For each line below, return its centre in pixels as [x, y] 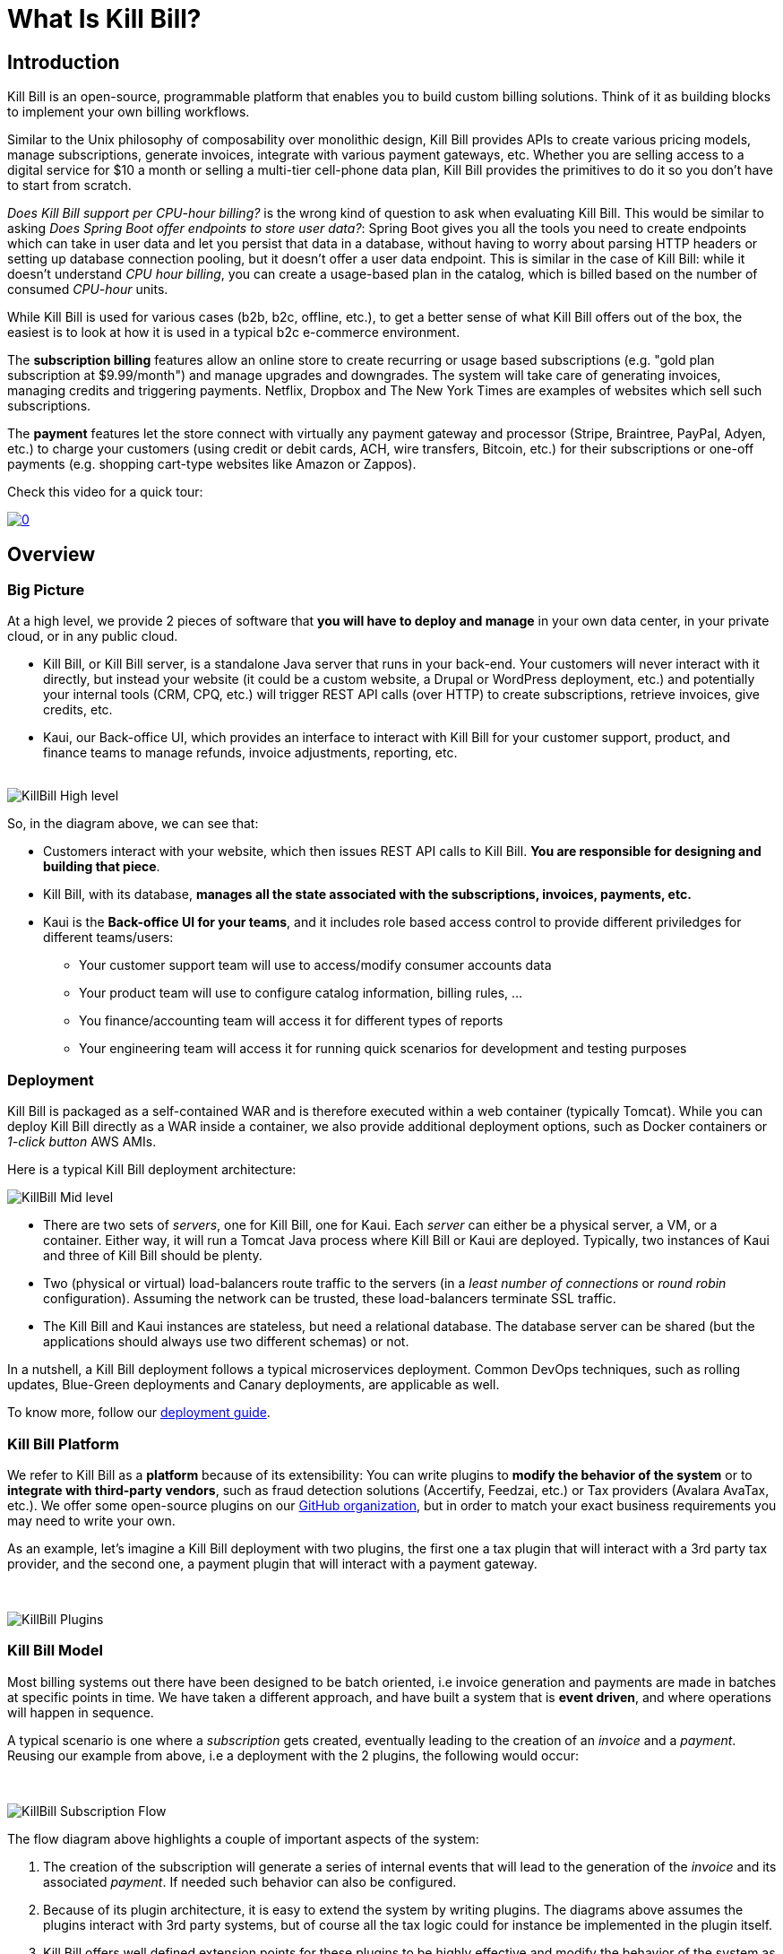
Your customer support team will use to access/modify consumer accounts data [315, 965]
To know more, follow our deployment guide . [139, 1413]
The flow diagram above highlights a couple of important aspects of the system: [243, 1838]
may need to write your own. [91, 1520]
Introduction [64, 62]
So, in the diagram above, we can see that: [133, 824]
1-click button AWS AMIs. [82, 1142]
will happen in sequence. [81, 1712]
